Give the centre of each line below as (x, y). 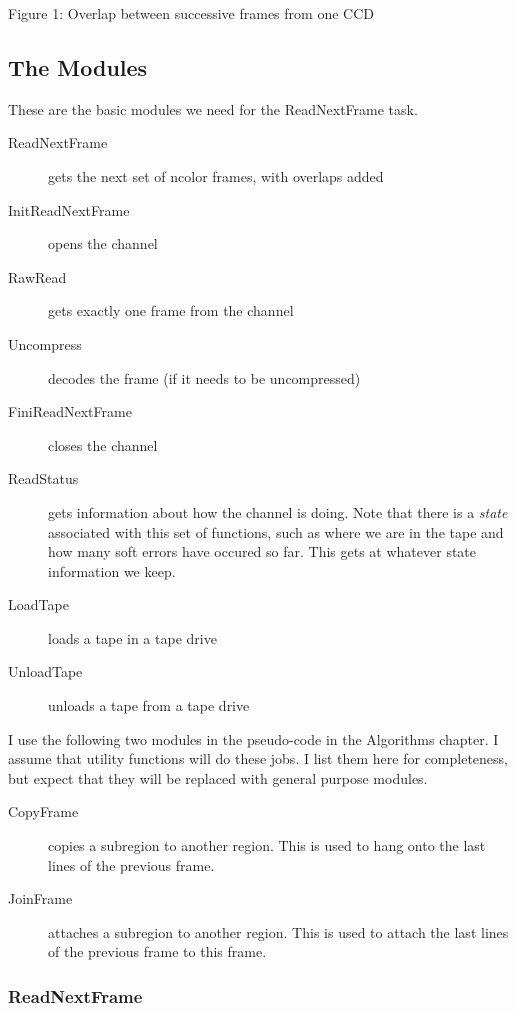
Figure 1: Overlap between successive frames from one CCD (191, 13)
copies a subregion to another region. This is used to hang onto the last (267, 845)
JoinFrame (40, 898)
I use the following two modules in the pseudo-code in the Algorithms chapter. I (253, 738)
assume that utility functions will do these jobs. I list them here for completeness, (258, 758)
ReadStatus (43, 478)
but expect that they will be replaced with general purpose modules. (218, 777)
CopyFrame (43, 811)
